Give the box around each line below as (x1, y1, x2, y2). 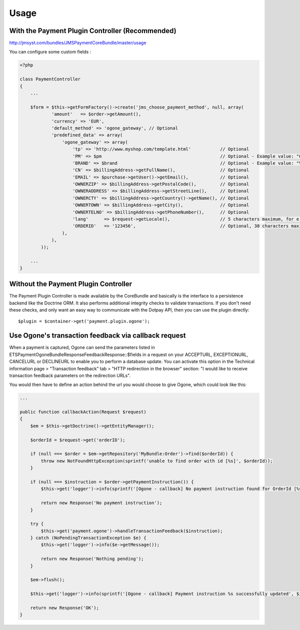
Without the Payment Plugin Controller (9, 280, 132, 288)
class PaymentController (19, 76, 81, 82)
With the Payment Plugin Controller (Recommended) (9, 26, 177, 35)
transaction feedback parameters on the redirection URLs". (9, 372, 131, 378)
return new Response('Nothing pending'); (40, 556, 144, 562)
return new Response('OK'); (30, 605, 99, 610)
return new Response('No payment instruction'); (40, 500, 162, 506)
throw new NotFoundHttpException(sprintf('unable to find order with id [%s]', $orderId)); (40, 458, 273, 463)
